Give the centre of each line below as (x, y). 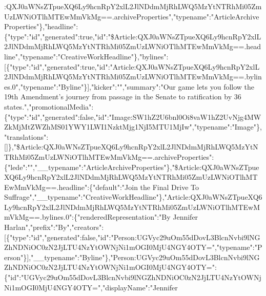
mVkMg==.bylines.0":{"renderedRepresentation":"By (87, 217)
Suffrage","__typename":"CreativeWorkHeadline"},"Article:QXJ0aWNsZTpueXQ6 (133, 197)
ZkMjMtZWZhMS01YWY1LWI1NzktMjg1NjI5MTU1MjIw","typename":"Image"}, (133, 127)
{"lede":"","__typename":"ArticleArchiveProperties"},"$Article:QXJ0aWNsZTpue (132, 167)
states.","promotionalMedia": (49, 106)
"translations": (26, 136)
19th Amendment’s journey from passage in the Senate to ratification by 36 (123, 97)
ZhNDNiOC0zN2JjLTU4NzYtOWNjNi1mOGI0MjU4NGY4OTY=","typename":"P (133, 247)
